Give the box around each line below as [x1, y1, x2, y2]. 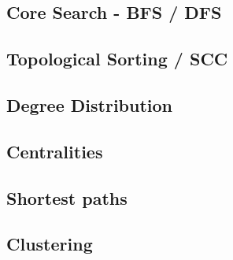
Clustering [6, 232, 93, 256]
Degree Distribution [6, 92, 173, 117]
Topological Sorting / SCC [6, 46, 228, 71]
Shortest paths [6, 185, 128, 210]
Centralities [6, 139, 103, 163]
